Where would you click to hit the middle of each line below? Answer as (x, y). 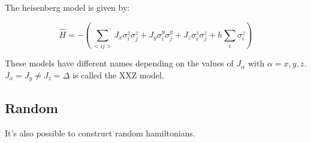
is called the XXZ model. (118, 74)
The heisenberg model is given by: (67, 7)
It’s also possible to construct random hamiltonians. (100, 133)
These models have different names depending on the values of (119, 63)
